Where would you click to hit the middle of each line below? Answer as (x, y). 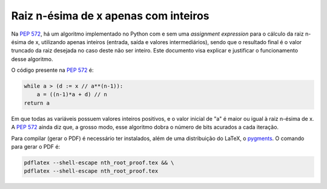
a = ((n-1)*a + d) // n (72, 94)
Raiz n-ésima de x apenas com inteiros (110, 16)
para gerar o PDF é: (36, 147)
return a (37, 103)
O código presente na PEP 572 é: (52, 70)
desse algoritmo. (32, 59)
